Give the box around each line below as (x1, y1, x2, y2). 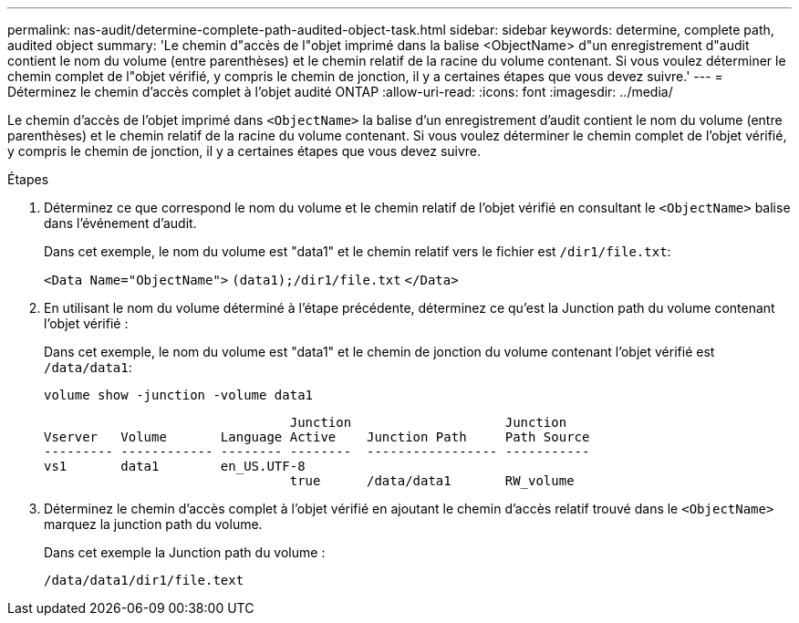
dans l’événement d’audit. (44, 215, 197, 231)
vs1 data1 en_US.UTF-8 (44, 459, 306, 473)
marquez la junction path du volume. (44, 516, 263, 532)
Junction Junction (289, 415, 567, 430)
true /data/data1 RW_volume (289, 473, 575, 488)
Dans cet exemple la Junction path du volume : (44, 545, 326, 560)
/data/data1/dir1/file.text (44, 573, 244, 587)
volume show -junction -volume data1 (44, 388, 314, 402)
